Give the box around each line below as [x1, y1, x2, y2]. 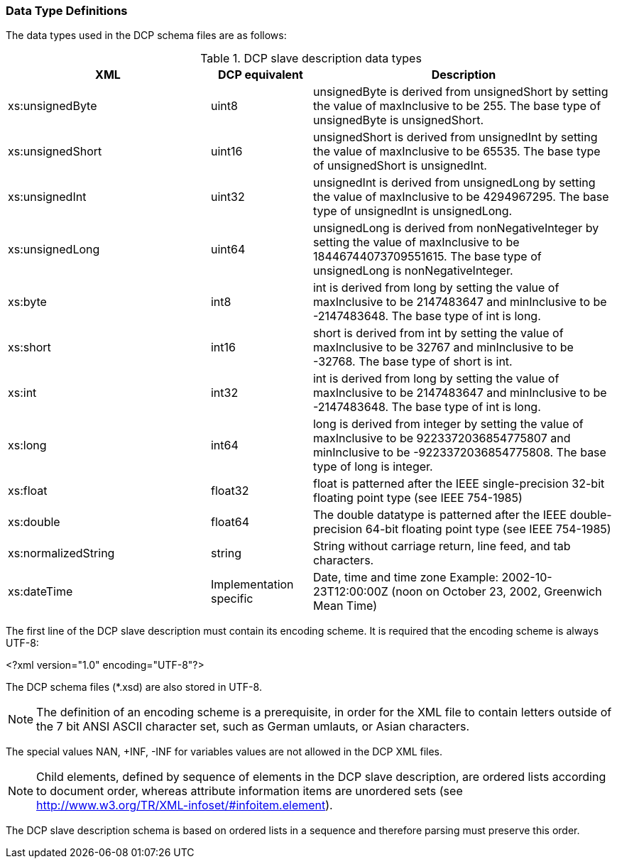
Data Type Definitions [6, 4, 128, 18]
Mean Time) [312, 598, 378, 613]
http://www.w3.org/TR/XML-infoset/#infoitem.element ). [36, 798, 333, 813]
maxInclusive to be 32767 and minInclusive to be [312, 340, 574, 355]
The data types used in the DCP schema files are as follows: [6, 29, 287, 42]
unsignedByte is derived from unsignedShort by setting [312, 84, 608, 99]
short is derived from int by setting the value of [312, 326, 564, 341]
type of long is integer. [312, 459, 433, 474]
